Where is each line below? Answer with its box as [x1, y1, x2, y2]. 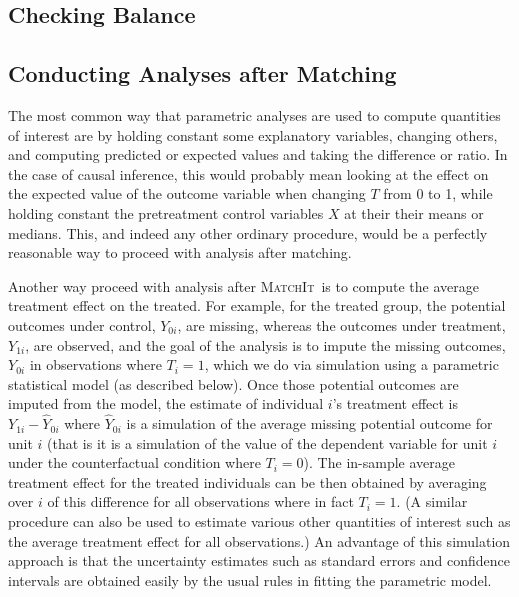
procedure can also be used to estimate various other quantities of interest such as [8, 511, 511, 532]
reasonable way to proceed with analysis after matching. [8, 242, 352, 263]
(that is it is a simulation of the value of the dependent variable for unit [47, 432, 488, 453]
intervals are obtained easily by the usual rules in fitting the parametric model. [8, 569, 492, 590]
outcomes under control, [8, 314, 156, 335]
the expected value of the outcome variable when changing [8, 183, 366, 204]
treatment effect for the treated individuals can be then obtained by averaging [8, 471, 487, 492]
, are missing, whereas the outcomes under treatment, [177, 314, 506, 335]
